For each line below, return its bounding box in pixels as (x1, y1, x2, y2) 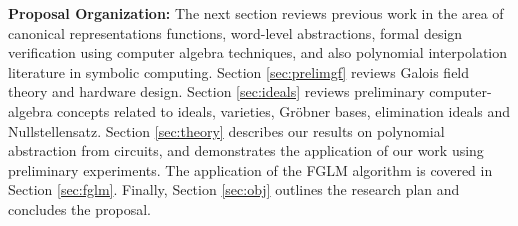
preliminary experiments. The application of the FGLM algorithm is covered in (8, 159, 493, 180)
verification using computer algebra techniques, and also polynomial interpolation (8, 42, 507, 63)
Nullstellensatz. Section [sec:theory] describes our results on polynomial (8, 120, 445, 141)
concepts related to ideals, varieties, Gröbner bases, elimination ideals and (57, 100, 511, 121)
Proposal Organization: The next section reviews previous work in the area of (8, 3, 504, 23)
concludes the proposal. (8, 198, 151, 219)
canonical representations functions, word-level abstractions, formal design (8, 22, 463, 43)
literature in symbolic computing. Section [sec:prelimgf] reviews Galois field (8, 61, 470, 82)
